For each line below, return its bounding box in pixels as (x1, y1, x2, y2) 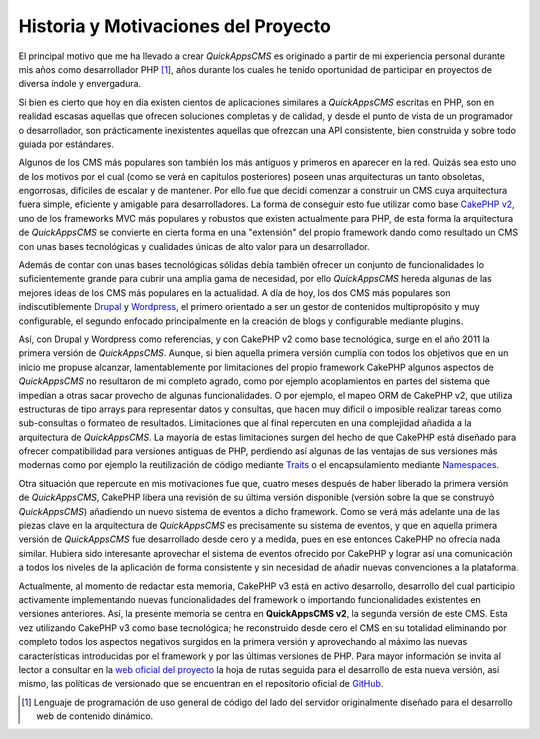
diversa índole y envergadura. (18, 78, 142, 90)
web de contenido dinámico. (36, 710, 154, 722)
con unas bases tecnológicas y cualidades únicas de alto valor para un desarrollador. (18, 240, 370, 252)
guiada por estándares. (18, 138, 115, 150)
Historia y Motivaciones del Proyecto (18, 15, 332, 37)
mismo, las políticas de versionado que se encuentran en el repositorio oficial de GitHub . (18, 678, 384, 690)
